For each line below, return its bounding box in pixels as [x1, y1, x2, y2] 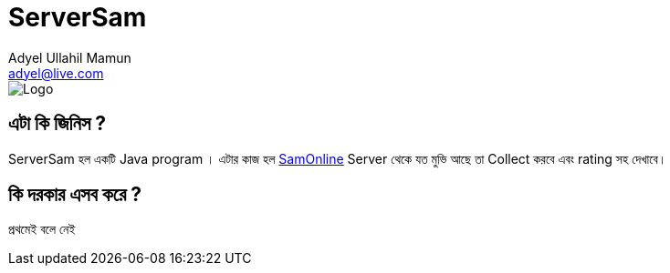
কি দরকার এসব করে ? [8, 183, 142, 207]
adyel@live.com [8, 65, 104, 81]
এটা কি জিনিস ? [8, 112, 107, 136]
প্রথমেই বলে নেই [8, 221, 76, 238]
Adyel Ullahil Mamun [8, 49, 131, 66]
